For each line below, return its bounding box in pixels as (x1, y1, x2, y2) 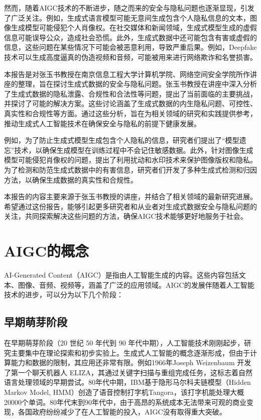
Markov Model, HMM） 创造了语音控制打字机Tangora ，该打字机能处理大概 (4, 386, 244, 397)
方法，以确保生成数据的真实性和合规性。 (4, 174, 138, 185)
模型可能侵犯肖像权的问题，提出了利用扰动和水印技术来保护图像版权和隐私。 (4, 154, 257, 165)
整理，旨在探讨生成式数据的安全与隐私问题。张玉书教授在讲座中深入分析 (18, 78, 257, 89)
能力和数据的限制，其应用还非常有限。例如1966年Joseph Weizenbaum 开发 (11, 357, 251, 368)
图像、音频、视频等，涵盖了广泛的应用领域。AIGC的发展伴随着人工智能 (18, 279, 254, 290)
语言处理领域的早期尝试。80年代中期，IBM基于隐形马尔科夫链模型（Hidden (4, 377, 251, 387)
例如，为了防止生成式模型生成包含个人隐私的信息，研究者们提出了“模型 (4, 135, 239, 145)
